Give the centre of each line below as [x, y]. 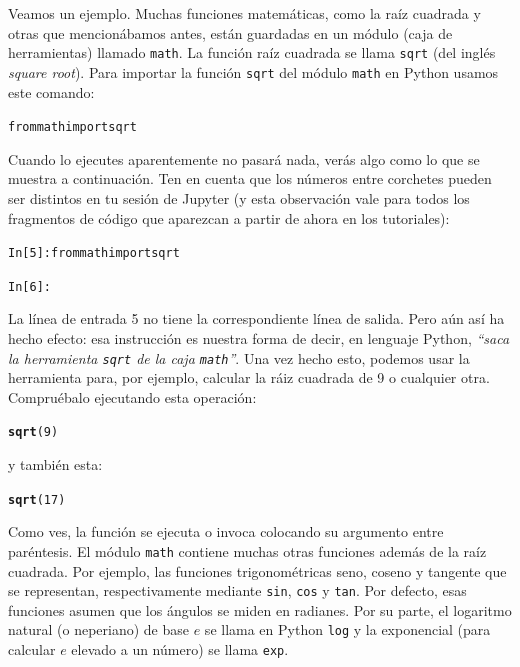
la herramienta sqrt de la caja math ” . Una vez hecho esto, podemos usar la [239, 357]
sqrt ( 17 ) [37, 499]
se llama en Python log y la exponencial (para [347, 629]
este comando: [51, 91]
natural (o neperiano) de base [99, 629]
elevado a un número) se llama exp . [180, 649]
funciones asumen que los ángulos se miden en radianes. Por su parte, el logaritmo [260, 609]
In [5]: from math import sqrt [94, 253]
